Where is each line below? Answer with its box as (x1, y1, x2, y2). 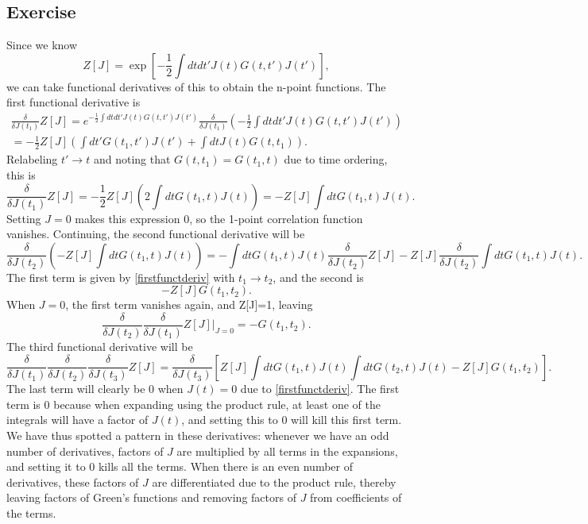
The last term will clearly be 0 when (6, 380, 184, 397)
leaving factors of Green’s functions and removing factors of (6, 489, 296, 506)
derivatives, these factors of (6, 473, 139, 490)
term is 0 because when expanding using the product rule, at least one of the (6, 395, 381, 412)
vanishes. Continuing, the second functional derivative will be (6, 225, 305, 242)
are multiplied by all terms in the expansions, (176, 442, 398, 459)
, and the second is (273, 268, 364, 285)
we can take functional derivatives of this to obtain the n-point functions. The (6, 78, 386, 94)
